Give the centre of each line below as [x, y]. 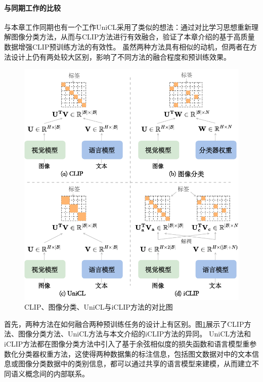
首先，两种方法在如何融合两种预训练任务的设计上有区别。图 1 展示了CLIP [124, 324]
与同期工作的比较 [32, 7]
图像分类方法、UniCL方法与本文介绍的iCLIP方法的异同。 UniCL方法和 [135, 334]
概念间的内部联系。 [57, 373]
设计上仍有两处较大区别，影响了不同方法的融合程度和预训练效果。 [121, 56]
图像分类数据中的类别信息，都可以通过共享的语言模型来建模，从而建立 [135, 364]
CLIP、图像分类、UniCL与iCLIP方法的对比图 [99, 307]
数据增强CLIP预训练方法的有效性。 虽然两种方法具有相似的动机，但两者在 [127, 46]
